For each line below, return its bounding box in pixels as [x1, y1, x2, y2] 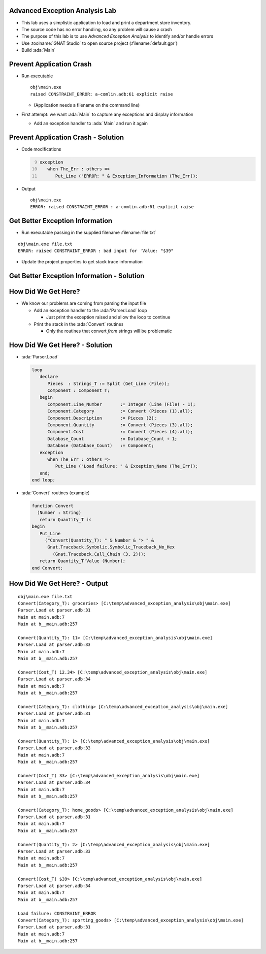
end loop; [32, 477, 56, 483]
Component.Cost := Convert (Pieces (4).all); [47, 429, 193, 435]
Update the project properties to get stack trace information [21, 259, 143, 265]
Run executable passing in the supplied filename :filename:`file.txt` [21, 229, 157, 236]
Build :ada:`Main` [21, 47, 56, 53]
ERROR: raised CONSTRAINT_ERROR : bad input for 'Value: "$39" [18, 248, 174, 254]
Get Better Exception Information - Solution [9, 272, 145, 280]
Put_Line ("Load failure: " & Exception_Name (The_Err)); [55, 463, 199, 469]
